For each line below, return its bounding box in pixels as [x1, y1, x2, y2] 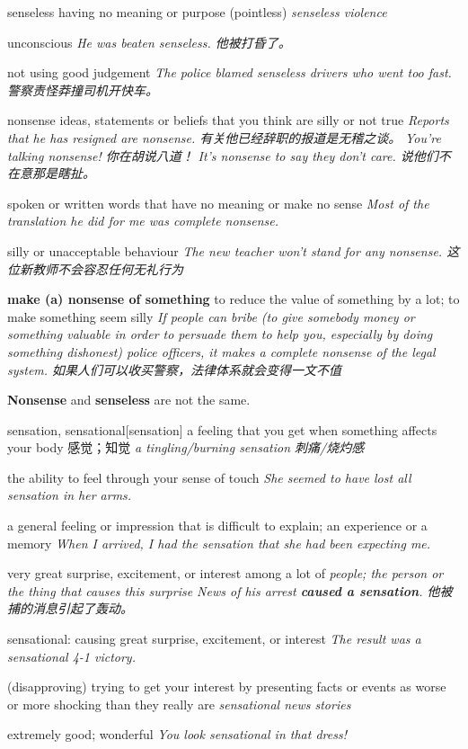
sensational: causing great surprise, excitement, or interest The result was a [7, 629, 421, 648]
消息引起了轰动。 [31, 599, 133, 618]
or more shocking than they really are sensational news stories [7, 694, 351, 713]
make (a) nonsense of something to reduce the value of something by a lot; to [7, 290, 460, 308]
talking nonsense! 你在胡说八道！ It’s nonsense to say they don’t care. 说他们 [7, 146, 438, 165]
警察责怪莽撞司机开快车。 [7, 80, 158, 99]
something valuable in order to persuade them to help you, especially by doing [7, 325, 433, 343]
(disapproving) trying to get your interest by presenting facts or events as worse [7, 677, 446, 696]
